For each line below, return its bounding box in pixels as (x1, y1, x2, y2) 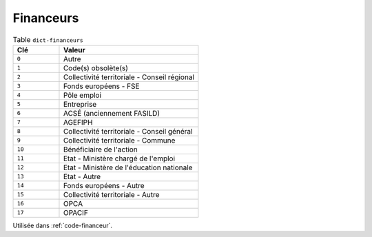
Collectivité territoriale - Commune (63, 135, 176, 145)
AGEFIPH (63, 117, 93, 127)
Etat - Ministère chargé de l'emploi (63, 154, 176, 163)
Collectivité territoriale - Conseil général (63, 126, 193, 136)
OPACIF (63, 207, 89, 217)
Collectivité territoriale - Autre (63, 189, 160, 199)
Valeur (63, 45, 85, 54)
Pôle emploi (63, 90, 102, 100)
